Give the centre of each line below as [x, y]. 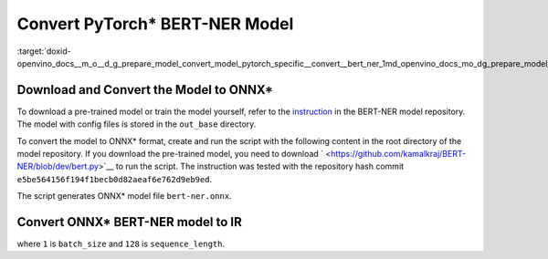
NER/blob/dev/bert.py [58, 166]
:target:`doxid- [44, 51]
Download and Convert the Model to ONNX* [145, 90]
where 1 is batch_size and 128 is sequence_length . [121, 244]
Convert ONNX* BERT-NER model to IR [129, 222]
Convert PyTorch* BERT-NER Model [155, 24]
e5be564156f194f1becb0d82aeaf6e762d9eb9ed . [115, 179]
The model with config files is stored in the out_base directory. [137, 124]
